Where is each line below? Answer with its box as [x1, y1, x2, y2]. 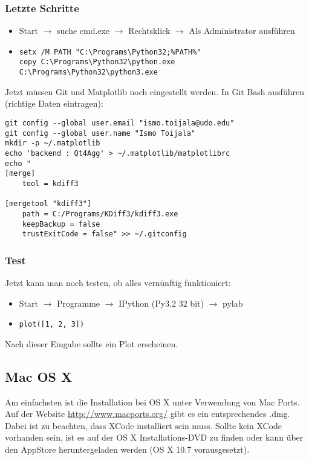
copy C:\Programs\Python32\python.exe [19, 58, 175, 67]
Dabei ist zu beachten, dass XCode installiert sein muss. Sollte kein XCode [5, 419, 282, 432]
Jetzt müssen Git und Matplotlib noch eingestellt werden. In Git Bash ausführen [5, 85, 304, 98]
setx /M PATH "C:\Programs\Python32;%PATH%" [19, 47, 201, 56]
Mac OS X [5, 367, 73, 385]
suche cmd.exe [57, 24, 110, 37]
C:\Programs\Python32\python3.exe [19, 68, 158, 77]
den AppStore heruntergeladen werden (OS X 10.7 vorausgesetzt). [5, 443, 250, 456]
